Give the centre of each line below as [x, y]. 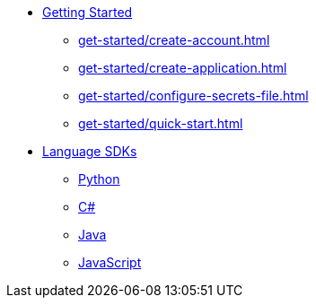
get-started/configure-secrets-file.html [193, 96]
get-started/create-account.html [174, 40]
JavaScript [110, 262]
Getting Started [88, 12]
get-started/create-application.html [183, 68]
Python [99, 179]
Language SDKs [90, 151]
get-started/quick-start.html [161, 123]
